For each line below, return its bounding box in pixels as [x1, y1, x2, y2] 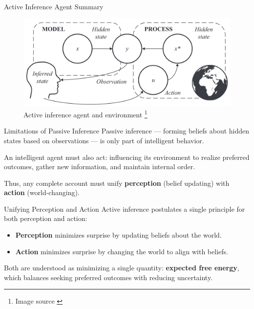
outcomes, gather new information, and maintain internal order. [4, 161, 195, 172]
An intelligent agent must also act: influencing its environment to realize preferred [4, 152, 250, 162]
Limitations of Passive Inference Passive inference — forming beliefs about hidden [4, 126, 250, 136]
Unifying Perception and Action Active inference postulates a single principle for [4, 203, 245, 214]
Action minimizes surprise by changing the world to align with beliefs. [15, 246, 228, 256]
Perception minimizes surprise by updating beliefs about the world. [15, 230, 222, 240]
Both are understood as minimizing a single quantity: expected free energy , [4, 263, 239, 273]
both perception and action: [4, 213, 87, 223]
